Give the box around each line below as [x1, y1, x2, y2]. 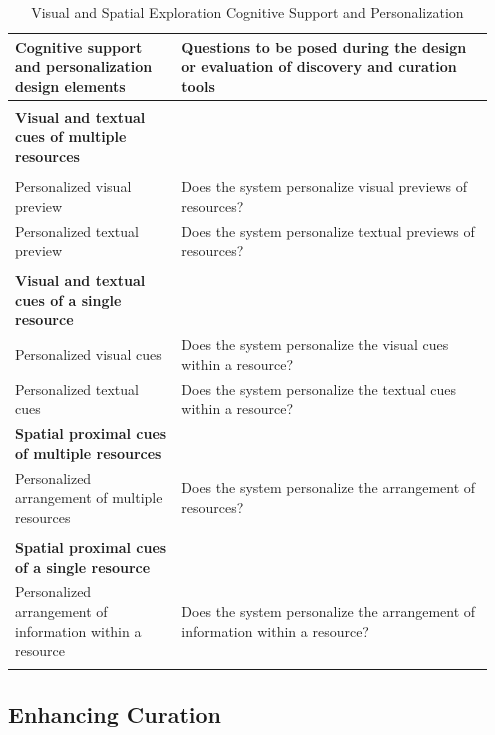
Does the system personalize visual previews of [181, 176, 468, 197]
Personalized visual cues [15, 344, 162, 365]
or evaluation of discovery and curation [181, 56, 457, 77]
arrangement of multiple [15, 487, 163, 508]
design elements [15, 75, 126, 96]
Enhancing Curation [8, 698, 221, 729]
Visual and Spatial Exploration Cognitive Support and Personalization [31, 2, 464, 22]
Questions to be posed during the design [181, 36, 467, 57]
